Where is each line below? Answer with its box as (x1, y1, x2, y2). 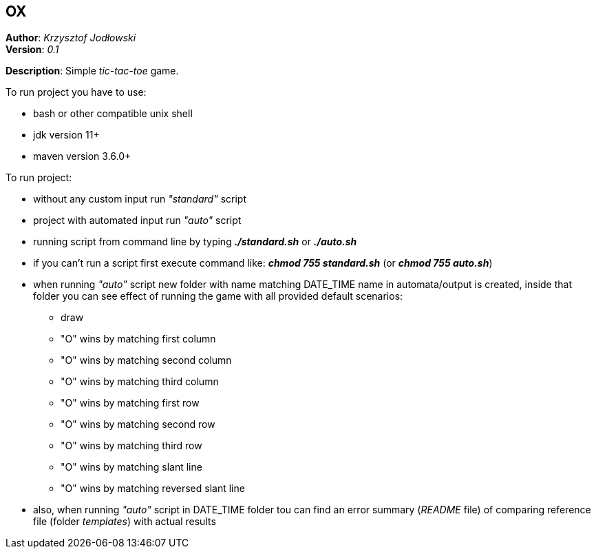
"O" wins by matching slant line (61, 461, 202, 473)
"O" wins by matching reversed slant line (61, 482, 245, 495)
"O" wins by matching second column (61, 354, 232, 367)
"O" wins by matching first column (61, 333, 216, 345)
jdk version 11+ (33, 129, 100, 141)
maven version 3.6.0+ (33, 150, 131, 163)
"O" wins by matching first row (61, 397, 200, 409)
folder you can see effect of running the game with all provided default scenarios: (33, 290, 403, 302)
